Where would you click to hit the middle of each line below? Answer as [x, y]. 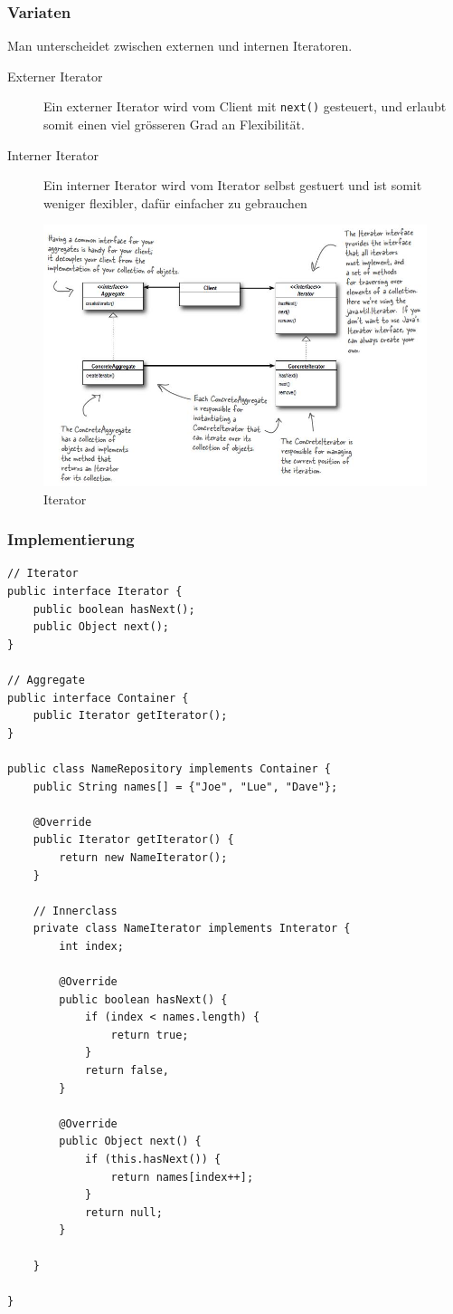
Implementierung [71, 539]
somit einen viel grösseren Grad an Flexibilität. [174, 125]
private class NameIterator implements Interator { [192, 929]
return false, [127, 1071]
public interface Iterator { [95, 592]
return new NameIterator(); [143, 857]
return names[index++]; [182, 1177]
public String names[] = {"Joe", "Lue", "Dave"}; [185, 786]
